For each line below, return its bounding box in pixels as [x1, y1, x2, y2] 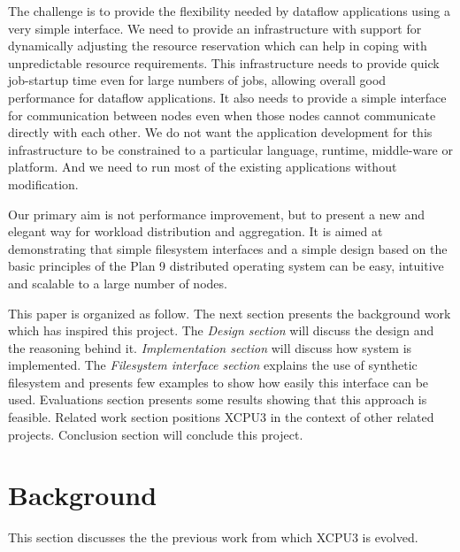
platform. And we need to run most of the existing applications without [8, 157, 397, 176]
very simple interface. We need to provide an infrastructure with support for [8, 19, 422, 37]
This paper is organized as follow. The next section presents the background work [8, 303, 451, 322]
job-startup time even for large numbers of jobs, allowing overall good [8, 71, 387, 89]
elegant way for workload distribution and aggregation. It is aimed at [8, 222, 383, 241]
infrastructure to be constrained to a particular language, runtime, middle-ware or [8, 140, 453, 158]
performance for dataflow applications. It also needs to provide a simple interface [8, 88, 447, 106]
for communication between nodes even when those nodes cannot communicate [8, 105, 436, 124]
